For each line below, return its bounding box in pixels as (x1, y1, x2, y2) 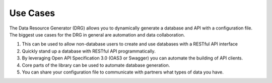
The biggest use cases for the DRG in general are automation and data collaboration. (9, 31, 185, 37)
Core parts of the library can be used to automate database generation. (22, 62, 170, 68)
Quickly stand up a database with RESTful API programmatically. (22, 48, 156, 54)
